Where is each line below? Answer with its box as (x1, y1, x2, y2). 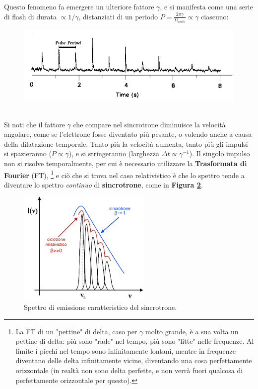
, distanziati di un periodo (78, 11, 158, 21)
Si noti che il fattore (4, 119, 65, 129)
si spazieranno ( (4, 148, 52, 159)
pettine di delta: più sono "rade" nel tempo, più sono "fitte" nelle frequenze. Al (15, 336, 254, 346)
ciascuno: (201, 11, 229, 21)
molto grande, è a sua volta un (145, 326, 239, 336)
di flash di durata (4, 11, 57, 21)
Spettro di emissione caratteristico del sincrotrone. (24, 301, 177, 312)
